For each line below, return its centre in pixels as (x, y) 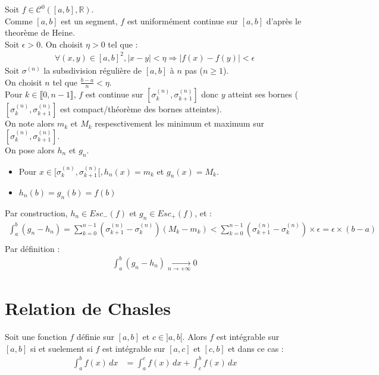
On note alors (30, 123)
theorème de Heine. (40, 32)
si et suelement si (61, 348)
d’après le (284, 21)
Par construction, (36, 212)
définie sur (95, 337)
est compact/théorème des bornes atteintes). (141, 109)
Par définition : (32, 248)
